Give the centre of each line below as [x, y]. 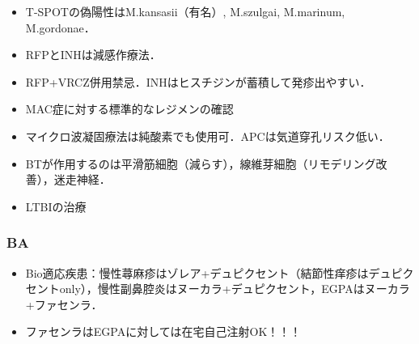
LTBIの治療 [56, 206]
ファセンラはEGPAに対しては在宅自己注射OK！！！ [163, 331]
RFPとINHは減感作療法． [93, 55]
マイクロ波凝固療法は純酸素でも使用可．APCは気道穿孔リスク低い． [207, 136]
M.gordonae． [60, 27]
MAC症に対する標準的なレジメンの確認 [129, 109]
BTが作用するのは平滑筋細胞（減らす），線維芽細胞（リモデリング [201, 163]
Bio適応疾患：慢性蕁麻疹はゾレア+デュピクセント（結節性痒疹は [197, 272]
